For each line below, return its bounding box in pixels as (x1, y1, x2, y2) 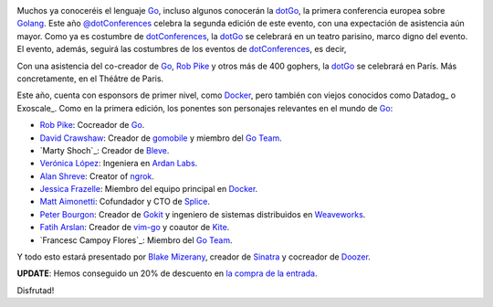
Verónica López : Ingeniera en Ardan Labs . (39, 158, 198, 169)
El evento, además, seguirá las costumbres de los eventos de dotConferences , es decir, (16, 44, 347, 55)
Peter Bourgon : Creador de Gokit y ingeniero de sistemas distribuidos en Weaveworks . (39, 208, 366, 219)
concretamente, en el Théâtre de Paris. (16, 73, 164, 84)
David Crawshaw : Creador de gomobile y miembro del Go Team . (39, 132, 282, 143)
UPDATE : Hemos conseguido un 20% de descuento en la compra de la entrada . (16, 268, 318, 279)
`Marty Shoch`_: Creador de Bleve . (39, 144, 170, 155)
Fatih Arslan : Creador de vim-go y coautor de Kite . (39, 222, 230, 233)
